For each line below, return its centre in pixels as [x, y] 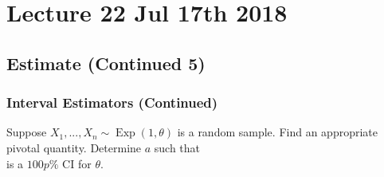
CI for [77, 163]
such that [177, 147]
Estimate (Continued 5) [106, 63]
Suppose [27, 132]
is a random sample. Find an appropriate [277, 132]
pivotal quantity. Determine [74, 147]
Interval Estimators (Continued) [112, 102]
